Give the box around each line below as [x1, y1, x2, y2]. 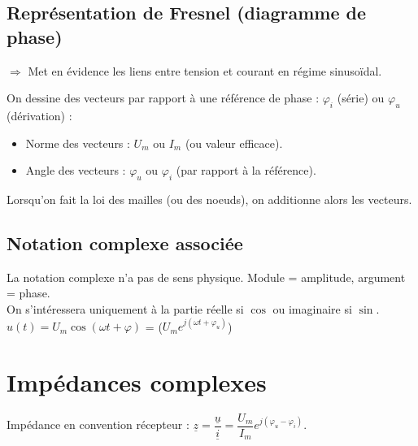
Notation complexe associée [7, 230, 243, 255]
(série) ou [337, 89, 385, 106]
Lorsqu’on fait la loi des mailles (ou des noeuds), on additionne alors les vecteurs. [7, 190, 412, 207]
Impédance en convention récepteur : [7, 416, 189, 433]
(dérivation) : [7, 106, 72, 123]
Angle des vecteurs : [25, 162, 126, 179]
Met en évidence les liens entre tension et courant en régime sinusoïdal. [28, 62, 382, 79]
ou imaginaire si [272, 300, 352, 317]
